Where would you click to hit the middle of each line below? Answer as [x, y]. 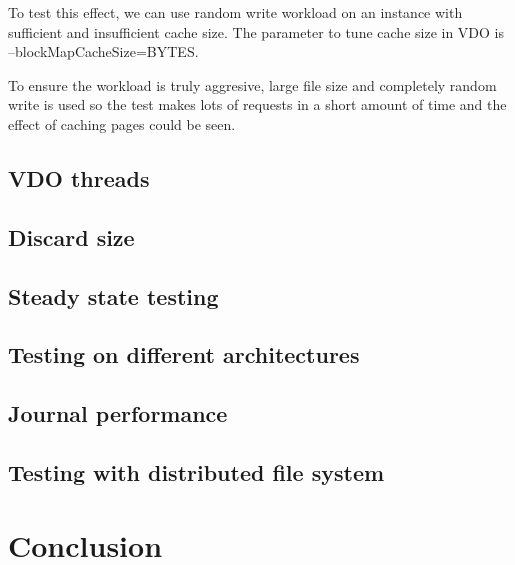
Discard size [71, 236]
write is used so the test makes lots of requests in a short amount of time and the [257, 104]
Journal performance [118, 413]
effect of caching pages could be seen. [122, 123]
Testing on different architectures [184, 354]
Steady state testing [113, 295]
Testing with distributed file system [196, 471]
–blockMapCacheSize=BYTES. [103, 51]
